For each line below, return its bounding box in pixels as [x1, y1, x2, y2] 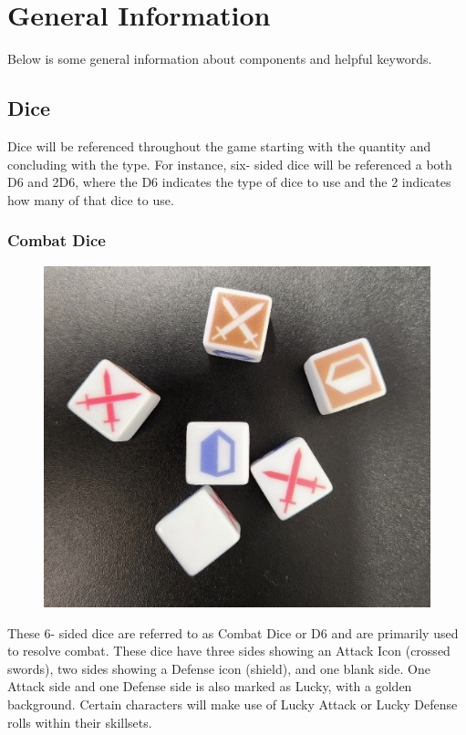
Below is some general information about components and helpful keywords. [7, 49, 432, 68]
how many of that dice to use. [7, 190, 174, 209]
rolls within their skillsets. [7, 712, 152, 731]
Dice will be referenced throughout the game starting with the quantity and [7, 136, 431, 155]
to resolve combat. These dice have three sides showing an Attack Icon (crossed [7, 641, 450, 660]
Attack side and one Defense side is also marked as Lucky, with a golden [7, 677, 412, 696]
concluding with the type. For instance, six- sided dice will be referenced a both [7, 154, 452, 173]
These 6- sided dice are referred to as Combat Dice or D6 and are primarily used [7, 623, 459, 642]
